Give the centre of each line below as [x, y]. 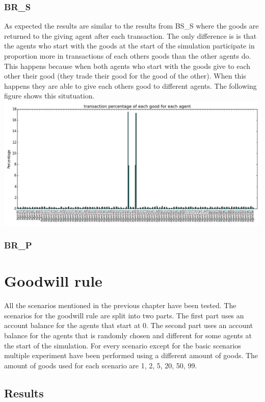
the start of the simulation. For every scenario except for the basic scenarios [123, 345]
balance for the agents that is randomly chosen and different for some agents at [128, 335]
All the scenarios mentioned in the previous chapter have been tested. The [120, 305]
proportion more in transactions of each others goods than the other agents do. [128, 56]
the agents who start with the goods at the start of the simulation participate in [129, 46]
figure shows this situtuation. [49, 96]
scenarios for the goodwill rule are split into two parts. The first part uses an [124, 315]
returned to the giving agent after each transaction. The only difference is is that [130, 35]
